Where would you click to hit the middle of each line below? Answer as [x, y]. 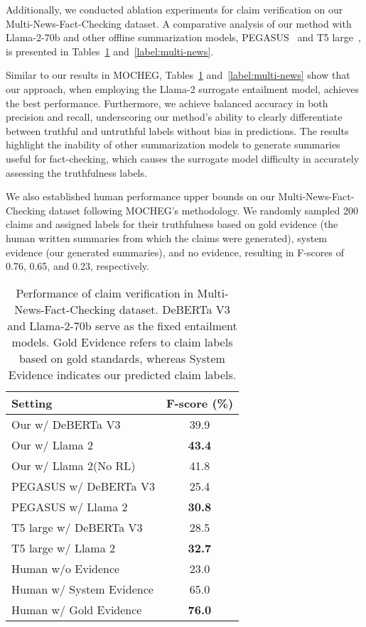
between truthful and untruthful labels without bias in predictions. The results [177, 130]
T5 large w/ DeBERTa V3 [77, 527]
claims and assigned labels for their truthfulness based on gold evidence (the [172, 224]
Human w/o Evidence [66, 568]
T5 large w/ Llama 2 [64, 547]
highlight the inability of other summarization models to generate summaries [173, 145]
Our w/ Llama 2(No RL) [74, 465]
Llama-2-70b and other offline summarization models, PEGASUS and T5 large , [183, 37]
